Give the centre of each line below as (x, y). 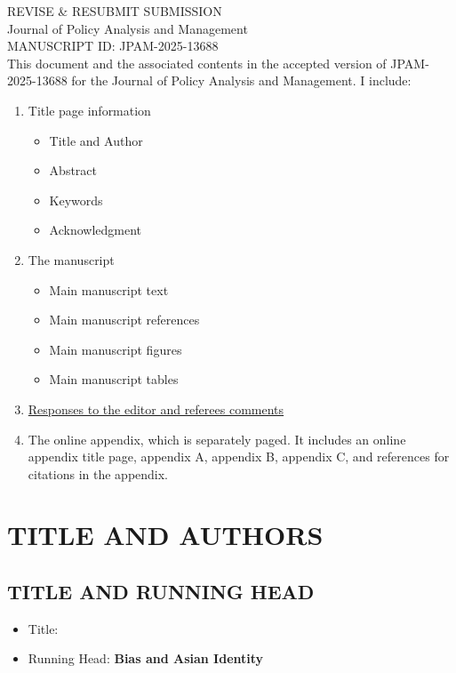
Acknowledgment (96, 230)
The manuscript (71, 259)
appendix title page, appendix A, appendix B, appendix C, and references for (239, 457)
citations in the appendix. (98, 473)
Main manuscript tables (114, 379)
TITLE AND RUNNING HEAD (161, 592)
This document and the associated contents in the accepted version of (197, 63)
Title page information (89, 110)
